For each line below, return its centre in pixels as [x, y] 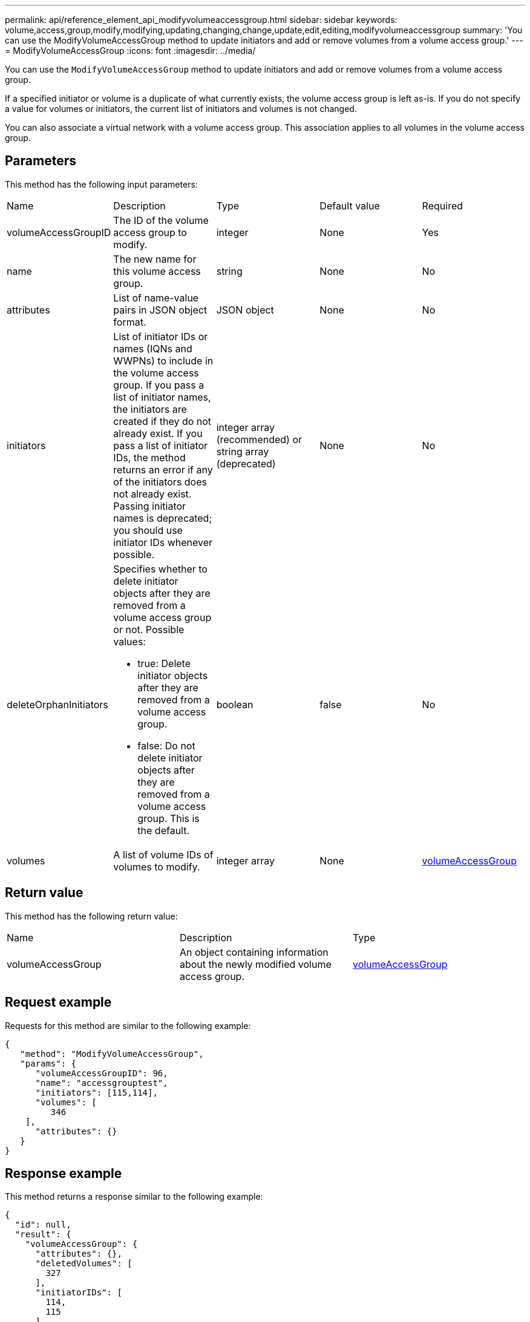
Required [443, 206]
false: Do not [166, 745]
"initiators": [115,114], [97, 1092]
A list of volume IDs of [163, 854]
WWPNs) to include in [163, 360]
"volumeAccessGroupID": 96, [102, 1073]
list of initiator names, [162, 397]
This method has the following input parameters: [101, 184]
